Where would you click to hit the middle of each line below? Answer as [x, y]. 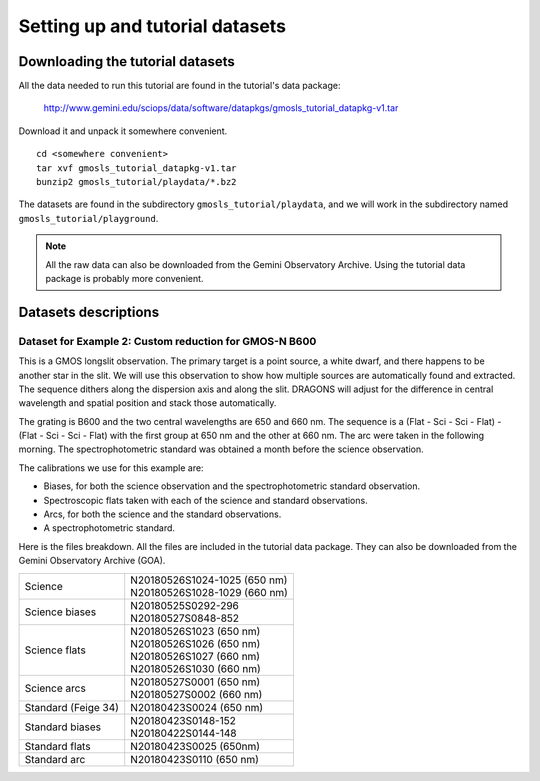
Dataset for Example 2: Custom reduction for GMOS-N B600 [167, 341]
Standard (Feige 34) [72, 707]
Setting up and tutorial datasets [152, 26]
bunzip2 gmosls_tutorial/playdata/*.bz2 [136, 182]
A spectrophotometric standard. [109, 528]
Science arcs [55, 688]
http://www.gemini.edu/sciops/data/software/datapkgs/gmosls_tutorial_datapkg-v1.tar [221, 108]
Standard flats [57, 746]
